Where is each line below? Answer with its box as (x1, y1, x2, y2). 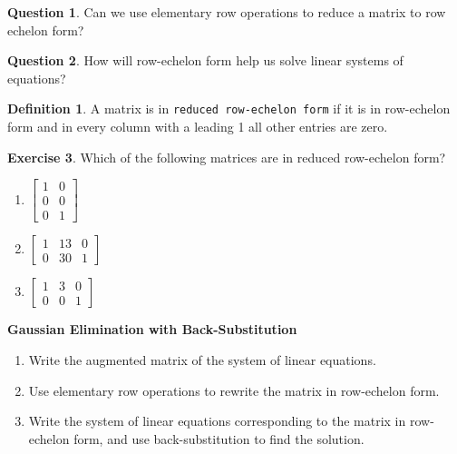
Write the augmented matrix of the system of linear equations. (28, 350, 376, 369)
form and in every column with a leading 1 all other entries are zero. (7, 117, 388, 136)
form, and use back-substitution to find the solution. (73, 429, 365, 448)
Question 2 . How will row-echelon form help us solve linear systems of (7, 51, 404, 70)
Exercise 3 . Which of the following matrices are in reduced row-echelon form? (7, 147, 446, 166)
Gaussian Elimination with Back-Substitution (7, 320, 297, 339)
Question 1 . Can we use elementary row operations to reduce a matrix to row (7, 3, 446, 21)
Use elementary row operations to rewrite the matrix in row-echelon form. (28, 380, 440, 400)
